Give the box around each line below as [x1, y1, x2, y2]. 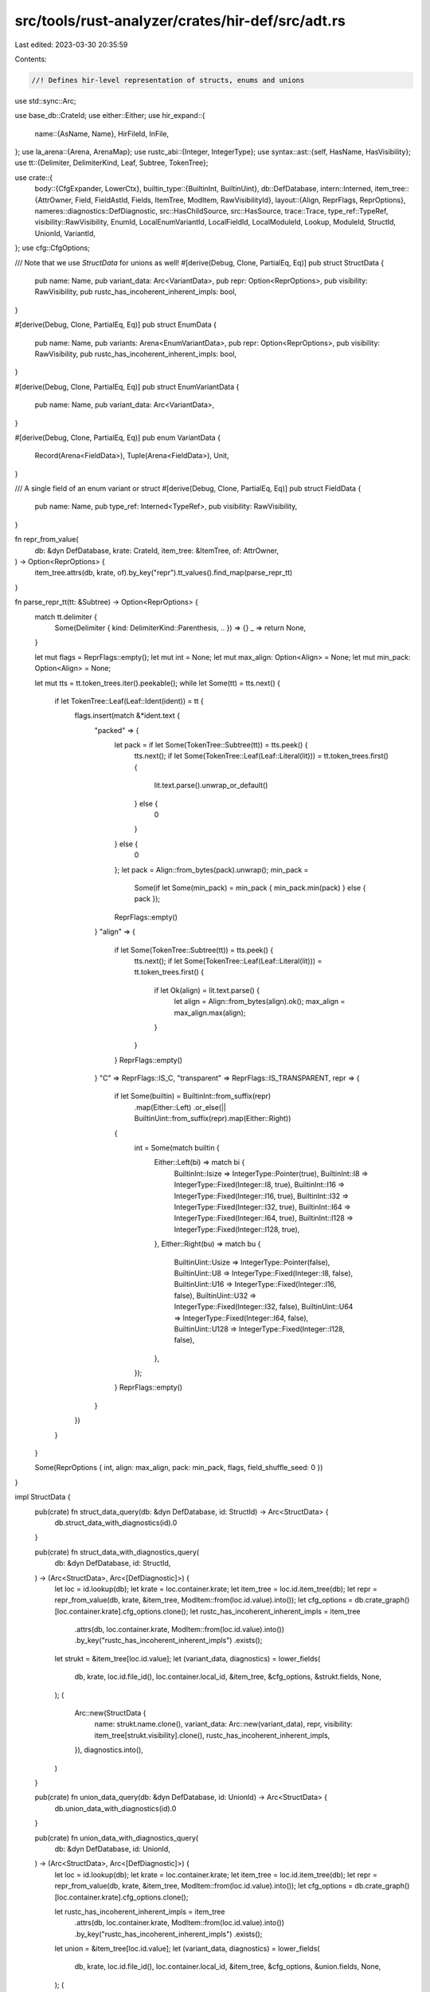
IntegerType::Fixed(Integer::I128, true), [174, 1224, 300, 1234]
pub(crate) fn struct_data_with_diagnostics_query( [34, 1547, 199, 1557]
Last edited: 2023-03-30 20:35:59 [14, 40, 128, 49]
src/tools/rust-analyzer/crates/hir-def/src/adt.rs [14, 12, 346, 29]
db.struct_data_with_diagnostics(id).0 [54, 1518, 178, 1527]
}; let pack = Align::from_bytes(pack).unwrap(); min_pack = [114, 865, 309, 874]
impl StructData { [14, 1492, 71, 1502]
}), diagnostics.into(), [74, 1745, 143, 1755]
